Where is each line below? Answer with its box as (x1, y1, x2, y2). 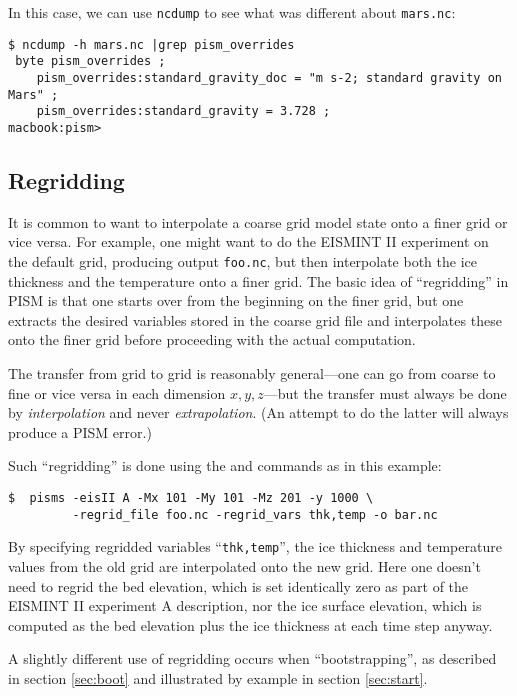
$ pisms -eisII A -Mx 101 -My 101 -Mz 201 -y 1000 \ (8, 490, 374, 505)
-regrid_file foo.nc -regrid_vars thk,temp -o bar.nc (72, 507, 438, 522)
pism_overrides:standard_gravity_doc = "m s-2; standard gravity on (36, 70, 502, 85)
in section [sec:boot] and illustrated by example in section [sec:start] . (8, 667, 428, 688)
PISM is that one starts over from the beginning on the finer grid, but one (8, 290, 464, 311)
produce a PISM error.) (8, 421, 152, 442)
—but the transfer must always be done (263, 382, 507, 403)
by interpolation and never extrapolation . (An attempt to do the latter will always (8, 402, 509, 423)
